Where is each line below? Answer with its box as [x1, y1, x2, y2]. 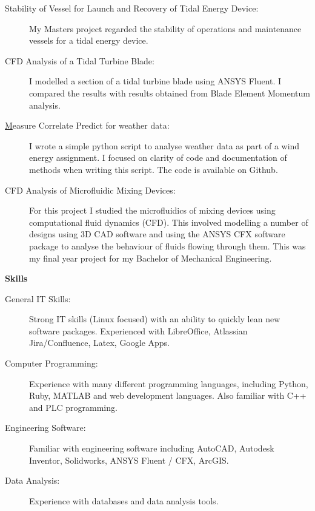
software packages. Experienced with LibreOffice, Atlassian [29, 324, 248, 337]
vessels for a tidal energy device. [29, 34, 148, 47]
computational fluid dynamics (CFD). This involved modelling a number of [29, 215, 308, 228]
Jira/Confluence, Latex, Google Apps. [29, 336, 170, 349]
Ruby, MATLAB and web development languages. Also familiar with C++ [29, 389, 307, 402]
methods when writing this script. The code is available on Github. [29, 163, 278, 175]
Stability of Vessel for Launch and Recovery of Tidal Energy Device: [5, 2, 259, 14]
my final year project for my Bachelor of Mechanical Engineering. [29, 251, 272, 264]
